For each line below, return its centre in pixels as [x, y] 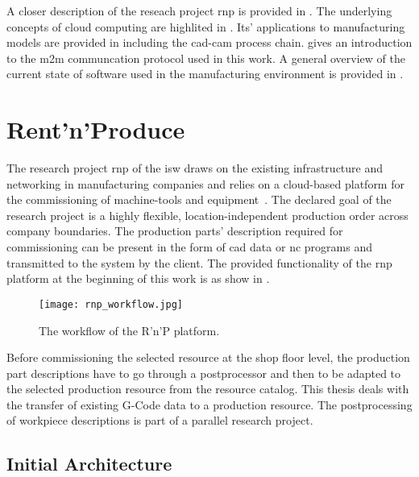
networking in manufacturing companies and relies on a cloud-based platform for [205, 183]
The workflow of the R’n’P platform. [129, 330]
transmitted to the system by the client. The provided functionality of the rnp [199, 262]
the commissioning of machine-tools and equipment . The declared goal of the [199, 199]
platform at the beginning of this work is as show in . [138, 278]
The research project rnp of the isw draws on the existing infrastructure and [195, 168]
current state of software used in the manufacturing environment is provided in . [205, 74]
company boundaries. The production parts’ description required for [175, 231]
